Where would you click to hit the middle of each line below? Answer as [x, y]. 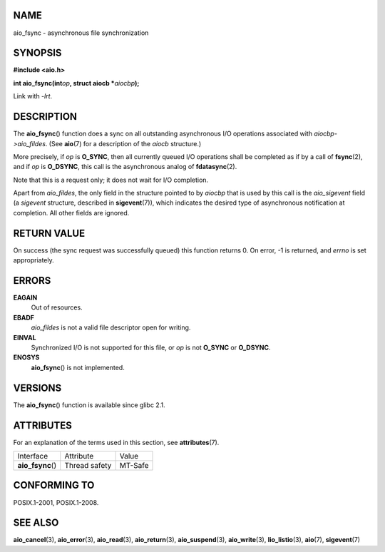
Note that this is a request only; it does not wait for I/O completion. [111, 180]
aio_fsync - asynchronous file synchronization [81, 33]
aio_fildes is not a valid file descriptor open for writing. [111, 327]
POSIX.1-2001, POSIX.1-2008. [56, 502]
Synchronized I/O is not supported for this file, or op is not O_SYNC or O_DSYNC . [151, 347]
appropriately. [34, 260]
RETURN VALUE [49, 233]
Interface [33, 456]
